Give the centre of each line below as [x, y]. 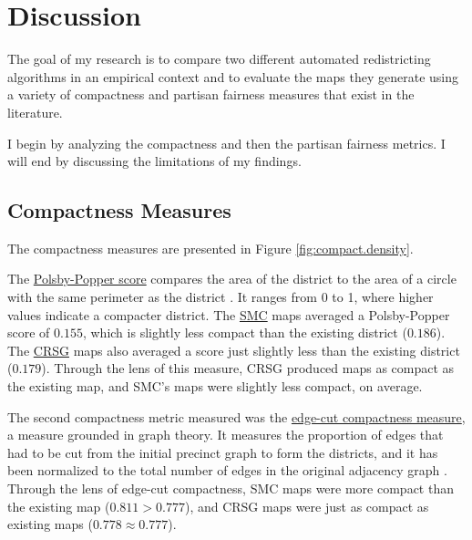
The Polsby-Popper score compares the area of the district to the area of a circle [232, 279]
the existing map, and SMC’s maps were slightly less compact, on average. [215, 386]
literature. [35, 112]
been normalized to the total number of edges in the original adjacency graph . [227, 470]
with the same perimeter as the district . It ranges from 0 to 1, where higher [221, 297]
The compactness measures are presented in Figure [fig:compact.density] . [210, 248]
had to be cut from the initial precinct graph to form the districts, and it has [223, 452]
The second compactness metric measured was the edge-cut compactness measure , [236, 416]
